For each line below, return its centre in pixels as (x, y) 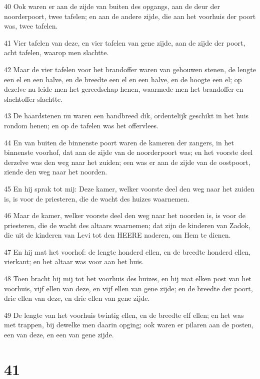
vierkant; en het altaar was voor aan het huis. (74, 261)
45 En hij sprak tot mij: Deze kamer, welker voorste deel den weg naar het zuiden (129, 188)
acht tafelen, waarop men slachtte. (56, 52)
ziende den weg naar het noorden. (56, 172)
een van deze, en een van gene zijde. (59, 335)
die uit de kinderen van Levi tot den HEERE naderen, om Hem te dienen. (117, 235)
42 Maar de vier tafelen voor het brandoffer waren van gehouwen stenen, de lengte (130, 69)
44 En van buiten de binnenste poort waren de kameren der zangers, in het (119, 142)
